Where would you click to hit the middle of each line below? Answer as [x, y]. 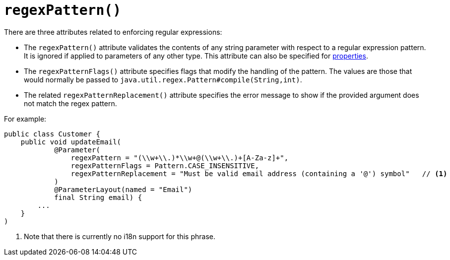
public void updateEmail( [71, 142]
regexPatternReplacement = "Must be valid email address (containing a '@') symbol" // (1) [259, 173]
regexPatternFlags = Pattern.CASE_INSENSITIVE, [165, 165]
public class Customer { [52, 134]
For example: [25, 119]
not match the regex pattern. [70, 103]
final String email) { [98, 197]
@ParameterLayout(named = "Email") [123, 189]
